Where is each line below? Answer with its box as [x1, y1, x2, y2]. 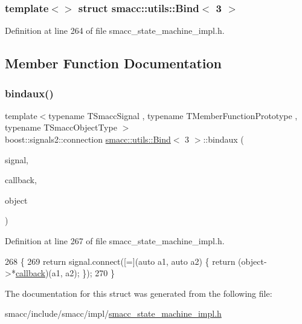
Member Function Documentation [5, 54, 222, 73]
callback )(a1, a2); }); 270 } [15, 267, 115, 279]
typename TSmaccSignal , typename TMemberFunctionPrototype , [48, 109, 298, 121]
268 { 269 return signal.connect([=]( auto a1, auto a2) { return [5, 254, 236, 267]
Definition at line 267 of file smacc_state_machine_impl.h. [5, 234, 225, 247]
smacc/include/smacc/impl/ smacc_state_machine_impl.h [5, 307, 222, 320]
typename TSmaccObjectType [5, 121, 117, 134]
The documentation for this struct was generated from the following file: [5, 287, 272, 299]
